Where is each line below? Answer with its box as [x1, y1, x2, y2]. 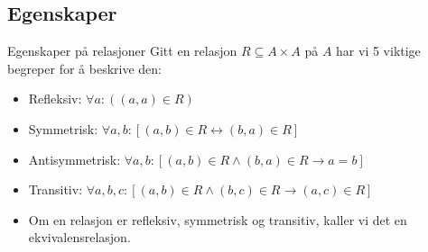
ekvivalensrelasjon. [28, 228, 131, 247]
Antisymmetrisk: [28, 149, 121, 168]
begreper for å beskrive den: [7, 58, 162, 77]
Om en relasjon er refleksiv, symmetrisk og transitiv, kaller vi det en [28, 210, 407, 229]
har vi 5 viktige [336, 41, 421, 60]
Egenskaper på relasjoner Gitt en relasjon [7, 41, 237, 60]
